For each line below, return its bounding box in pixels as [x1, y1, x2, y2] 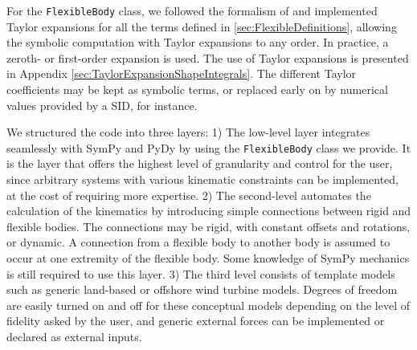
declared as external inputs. [6, 328, 142, 344]
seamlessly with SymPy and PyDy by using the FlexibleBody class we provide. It [6, 139, 411, 156]
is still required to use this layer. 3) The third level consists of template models [6, 265, 395, 282]
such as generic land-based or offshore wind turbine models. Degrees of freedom [6, 281, 398, 298]
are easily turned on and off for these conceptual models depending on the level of [6, 296, 411, 313]
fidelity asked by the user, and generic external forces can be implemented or [6, 312, 385, 329]
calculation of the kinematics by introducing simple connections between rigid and [6, 202, 411, 219]
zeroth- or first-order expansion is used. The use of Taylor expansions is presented [6, 49, 409, 66]
